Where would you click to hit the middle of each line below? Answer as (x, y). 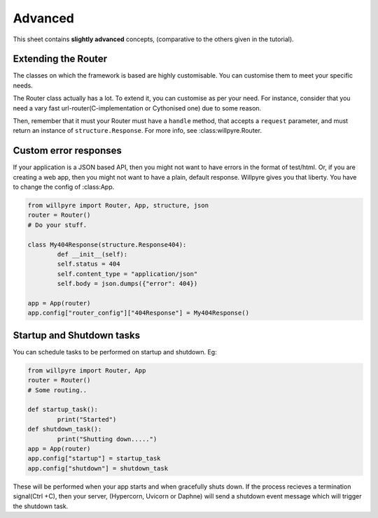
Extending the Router (60, 59)
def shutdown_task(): (65, 429)
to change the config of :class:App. (64, 187)
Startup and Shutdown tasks (76, 335)
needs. (23, 85)
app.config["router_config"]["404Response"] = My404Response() (139, 313)
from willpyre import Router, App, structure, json (118, 206)
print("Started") (87, 419)
